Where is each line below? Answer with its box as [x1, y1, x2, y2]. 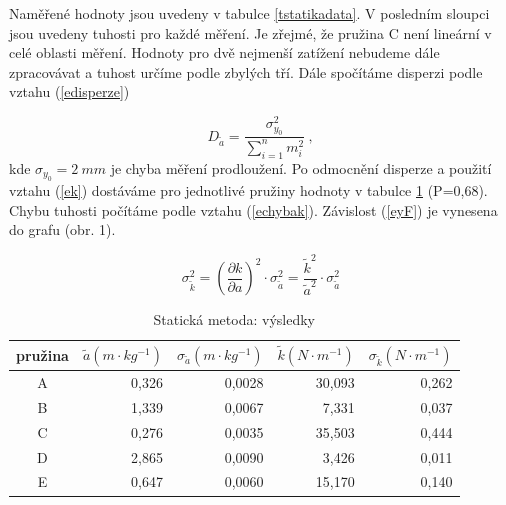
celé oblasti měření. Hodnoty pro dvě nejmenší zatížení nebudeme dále [9, 42, 440, 63]
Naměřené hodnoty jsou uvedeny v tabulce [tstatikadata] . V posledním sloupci [9, 3, 490, 23]
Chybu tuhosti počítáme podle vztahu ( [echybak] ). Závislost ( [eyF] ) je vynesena [9, 199, 498, 220]
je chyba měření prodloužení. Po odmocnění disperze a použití [110, 157, 492, 178]
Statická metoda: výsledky [153, 309, 315, 329]
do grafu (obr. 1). [9, 219, 116, 240]
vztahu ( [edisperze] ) [9, 81, 130, 102]
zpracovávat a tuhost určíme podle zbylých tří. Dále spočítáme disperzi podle [9, 61, 483, 82]
